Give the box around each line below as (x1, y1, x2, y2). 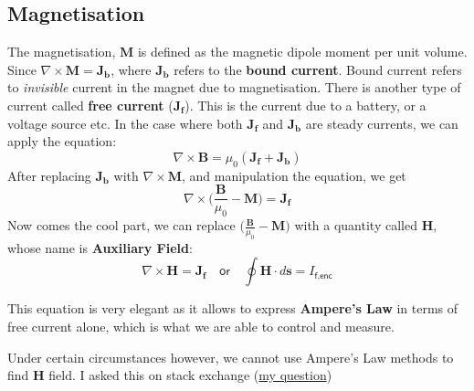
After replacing (7, 165, 91, 185)
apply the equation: (7, 132, 117, 151)
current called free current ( (7, 95, 174, 114)
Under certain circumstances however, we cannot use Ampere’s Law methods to (7, 347, 454, 366)
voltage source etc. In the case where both (7, 113, 243, 132)
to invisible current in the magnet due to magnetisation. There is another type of (7, 78, 461, 97)
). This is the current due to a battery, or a (184, 95, 427, 114)
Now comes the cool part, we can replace (7, 216, 236, 235)
